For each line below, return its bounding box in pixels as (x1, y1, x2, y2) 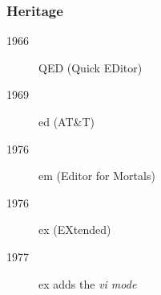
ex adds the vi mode (38, 275, 137, 292)
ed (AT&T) (38, 113, 95, 129)
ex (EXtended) (38, 221, 111, 238)
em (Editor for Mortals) (38, 167, 155, 184)
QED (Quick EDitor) (38, 59, 143, 76)
